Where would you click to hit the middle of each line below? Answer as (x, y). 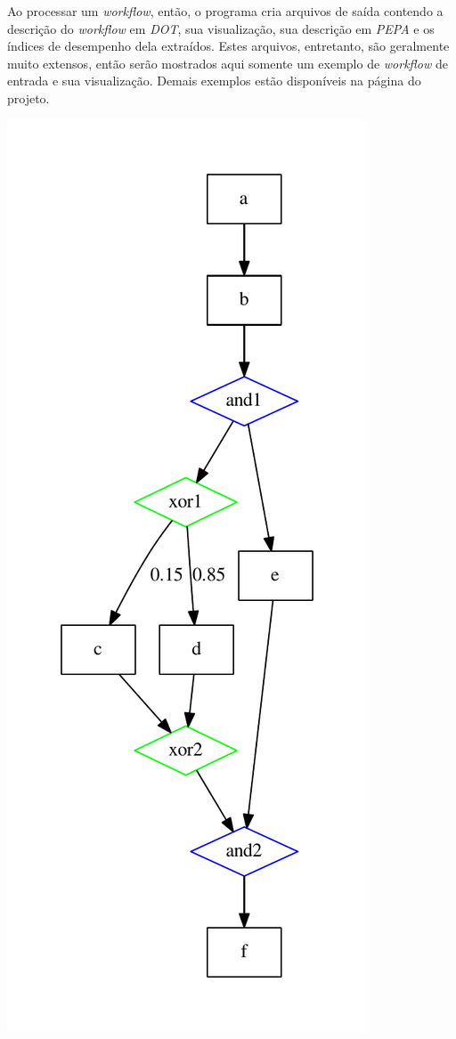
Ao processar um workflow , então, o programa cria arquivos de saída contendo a (225, 11)
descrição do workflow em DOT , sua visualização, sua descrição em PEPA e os (221, 28)
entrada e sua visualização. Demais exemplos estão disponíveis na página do (214, 81)
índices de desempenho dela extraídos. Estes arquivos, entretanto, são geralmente (228, 46)
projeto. (28, 97)
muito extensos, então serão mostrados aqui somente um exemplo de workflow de (228, 63)
